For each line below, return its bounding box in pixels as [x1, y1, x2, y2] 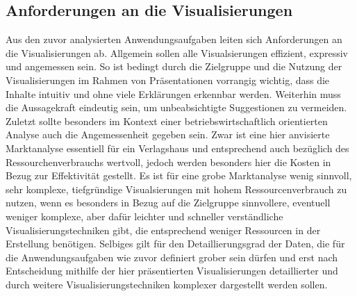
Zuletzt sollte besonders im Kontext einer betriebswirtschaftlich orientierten [6, 113, 328, 128]
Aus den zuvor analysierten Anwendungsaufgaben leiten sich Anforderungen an [6, 32, 342, 47]
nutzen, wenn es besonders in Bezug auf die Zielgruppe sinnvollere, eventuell [6, 195, 331, 210]
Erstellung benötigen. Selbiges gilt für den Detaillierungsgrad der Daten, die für [6, 236, 345, 251]
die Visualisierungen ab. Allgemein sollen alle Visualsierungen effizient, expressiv [6, 45, 348, 60]
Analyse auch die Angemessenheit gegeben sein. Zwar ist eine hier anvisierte [6, 127, 330, 142]
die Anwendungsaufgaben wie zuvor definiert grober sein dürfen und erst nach [6, 249, 338, 264]
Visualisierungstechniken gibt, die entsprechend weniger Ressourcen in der [6, 222, 321, 237]
